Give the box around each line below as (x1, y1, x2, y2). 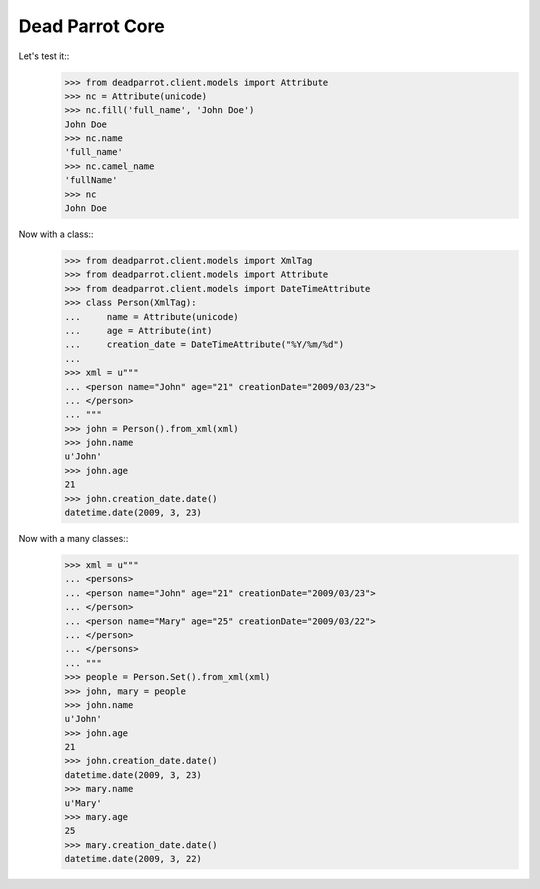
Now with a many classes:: (18, 533, 129, 545)
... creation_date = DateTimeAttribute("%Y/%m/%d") (64, 339, 345, 350)
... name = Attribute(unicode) (64, 311, 239, 322)
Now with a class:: (18, 228, 94, 240)
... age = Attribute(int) (64, 325, 213, 336)
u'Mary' (64, 797, 102, 809)
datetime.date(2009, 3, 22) (64, 853, 202, 865)
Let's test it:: (18, 50, 70, 62)
